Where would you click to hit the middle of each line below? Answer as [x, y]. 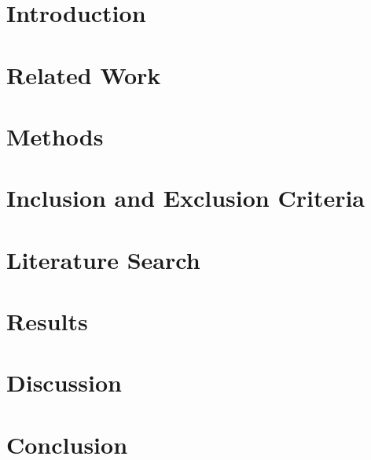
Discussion [64, 383]
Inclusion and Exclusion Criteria [186, 198]
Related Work [84, 74]
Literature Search [103, 259]
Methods [55, 136]
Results [47, 321]
